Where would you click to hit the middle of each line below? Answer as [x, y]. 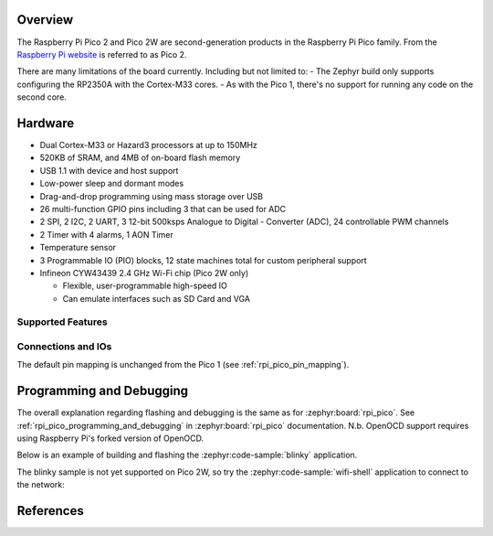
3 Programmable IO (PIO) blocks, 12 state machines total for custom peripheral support [203, 260]
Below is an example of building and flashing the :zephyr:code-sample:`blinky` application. [187, 455]
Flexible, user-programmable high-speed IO [145, 286]
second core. [42, 97]
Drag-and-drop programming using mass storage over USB [152, 196]
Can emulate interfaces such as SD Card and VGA [157, 298]
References [50, 511]
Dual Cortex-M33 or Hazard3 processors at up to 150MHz [148, 145]
